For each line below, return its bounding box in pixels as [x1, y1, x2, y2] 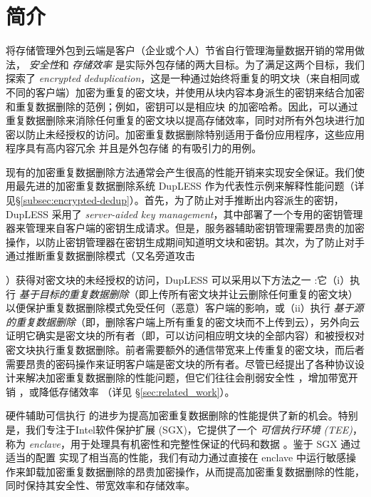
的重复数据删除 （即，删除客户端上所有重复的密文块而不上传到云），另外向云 [6, 314, 360, 329]
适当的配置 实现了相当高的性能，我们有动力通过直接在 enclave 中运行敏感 [6, 450, 346, 465]
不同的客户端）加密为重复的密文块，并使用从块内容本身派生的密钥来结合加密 [6, 84, 365, 99]
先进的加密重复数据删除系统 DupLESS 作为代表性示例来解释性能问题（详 [25, 178, 365, 193]
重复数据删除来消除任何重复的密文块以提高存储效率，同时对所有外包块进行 [6, 113, 355, 128]
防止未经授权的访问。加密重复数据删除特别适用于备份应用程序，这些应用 [25, 126, 365, 141]
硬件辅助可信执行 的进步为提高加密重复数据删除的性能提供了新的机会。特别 [6, 408, 358, 423]
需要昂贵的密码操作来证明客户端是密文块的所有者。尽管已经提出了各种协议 [6, 356, 355, 371]
